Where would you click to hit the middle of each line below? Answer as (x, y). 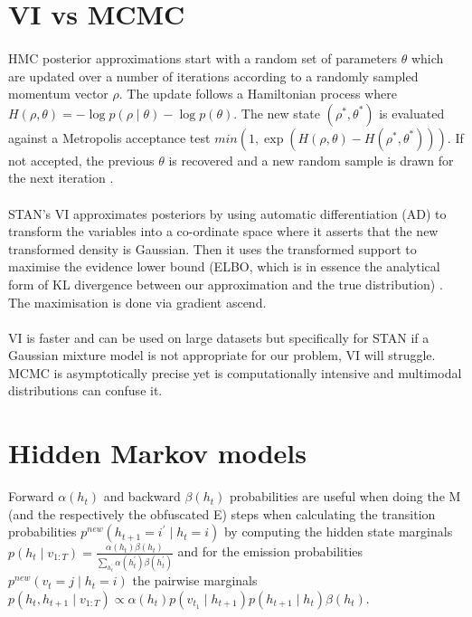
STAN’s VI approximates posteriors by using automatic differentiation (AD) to (227, 213)
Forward (31, 496)
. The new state (277, 113)
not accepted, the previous (81, 160)
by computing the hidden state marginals (338, 532)
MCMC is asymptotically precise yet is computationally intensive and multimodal (235, 372)
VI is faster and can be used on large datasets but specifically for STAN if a (219, 337)
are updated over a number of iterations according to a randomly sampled (213, 76)
